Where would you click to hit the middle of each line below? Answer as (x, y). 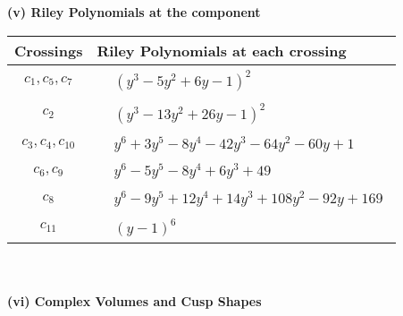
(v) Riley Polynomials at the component (134, 12)
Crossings (49, 50)
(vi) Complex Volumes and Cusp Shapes (134, 301)
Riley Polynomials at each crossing (222, 50)
